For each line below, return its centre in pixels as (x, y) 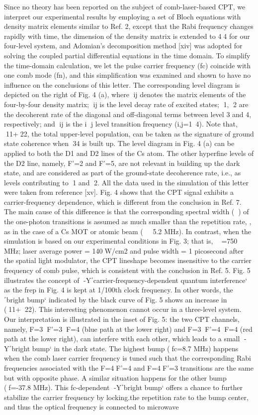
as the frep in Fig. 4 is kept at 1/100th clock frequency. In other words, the (119, 290)
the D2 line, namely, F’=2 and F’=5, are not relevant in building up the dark (122, 163)
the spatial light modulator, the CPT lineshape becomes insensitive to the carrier (128, 260)
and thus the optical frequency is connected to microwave (91, 407)
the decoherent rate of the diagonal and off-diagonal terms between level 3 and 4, (128, 114)
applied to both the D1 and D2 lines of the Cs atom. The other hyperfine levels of (129, 153)
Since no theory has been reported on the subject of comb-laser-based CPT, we (125, 6)
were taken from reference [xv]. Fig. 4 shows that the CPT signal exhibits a (119, 192)
